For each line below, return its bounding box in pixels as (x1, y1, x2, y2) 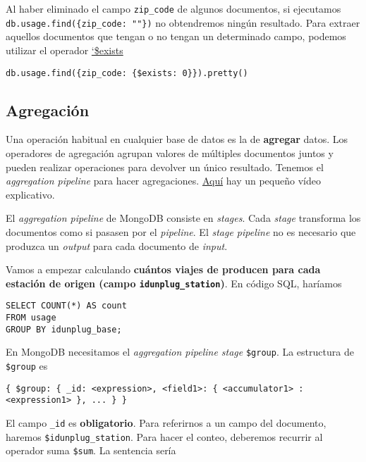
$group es (6, 358, 48, 373)
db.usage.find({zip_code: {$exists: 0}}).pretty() (6, 68, 248, 78)
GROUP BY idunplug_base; (6, 324, 122, 335)
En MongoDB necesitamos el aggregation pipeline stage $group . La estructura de (6, 344, 354, 359)
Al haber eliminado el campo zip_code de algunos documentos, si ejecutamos (6, 1, 341, 15)
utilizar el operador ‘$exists (6, 42, 123, 57)
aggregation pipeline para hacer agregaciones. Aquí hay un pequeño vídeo (6, 173, 321, 188)
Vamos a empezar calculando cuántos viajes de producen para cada (6, 262, 321, 277)
